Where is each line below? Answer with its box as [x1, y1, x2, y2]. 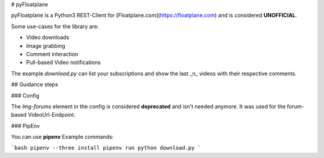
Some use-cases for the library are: [11, 23, 99, 30]
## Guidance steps [11, 81, 58, 88]
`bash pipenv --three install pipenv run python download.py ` [11, 144, 201, 151]
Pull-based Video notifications [26, 59, 101, 66]
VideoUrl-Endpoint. [28, 111, 76, 118]
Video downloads [26, 34, 70, 41]
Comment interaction [26, 50, 79, 57]
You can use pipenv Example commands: [11, 133, 114, 141]
